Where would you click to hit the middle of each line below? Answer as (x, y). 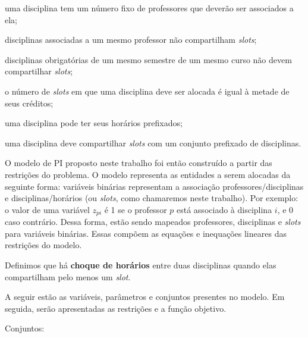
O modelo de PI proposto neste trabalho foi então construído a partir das (139, 163)
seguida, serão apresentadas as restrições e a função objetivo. (116, 308)
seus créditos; (29, 103)
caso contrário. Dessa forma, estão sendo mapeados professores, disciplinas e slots (153, 222)
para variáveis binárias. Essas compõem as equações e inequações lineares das (146, 233)
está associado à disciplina (224, 209)
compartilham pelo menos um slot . (68, 276)
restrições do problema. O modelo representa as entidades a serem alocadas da (148, 174)
